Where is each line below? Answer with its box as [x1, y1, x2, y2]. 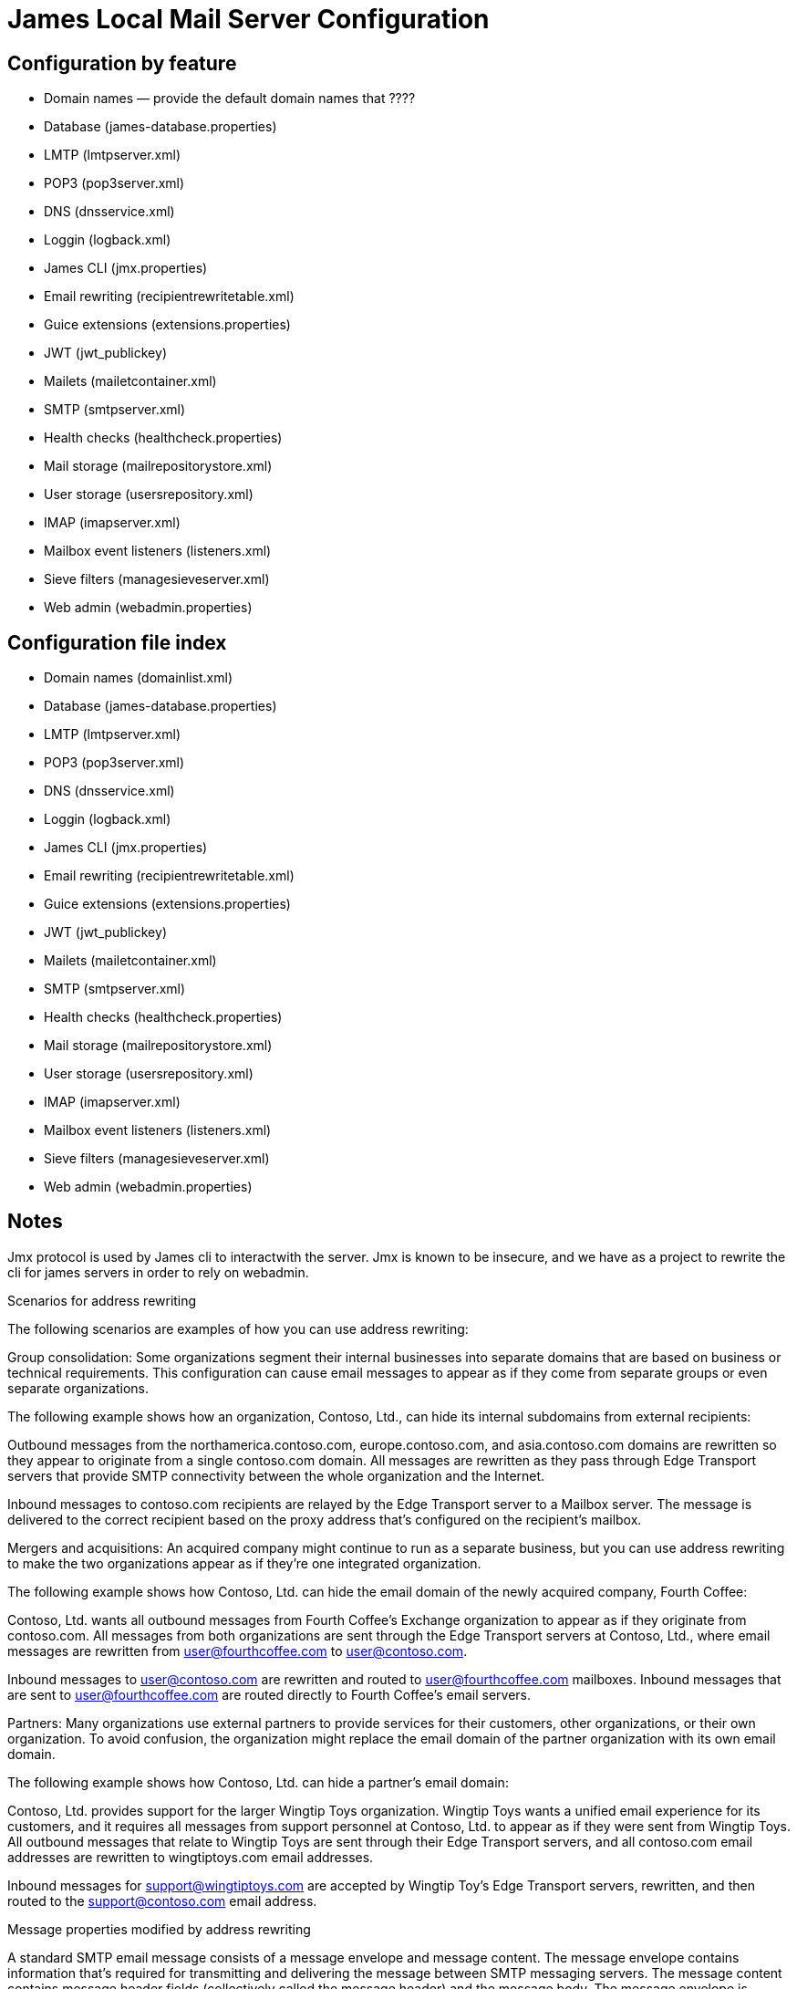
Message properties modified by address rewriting [7, 1921, 311, 1937]
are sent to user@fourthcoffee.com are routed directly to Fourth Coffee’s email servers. [7, 1686, 531, 1703]
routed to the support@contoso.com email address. [7, 1892, 317, 1909]
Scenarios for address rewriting [7, 1292, 197, 1308]
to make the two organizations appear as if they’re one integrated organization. [7, 1555, 481, 1571]
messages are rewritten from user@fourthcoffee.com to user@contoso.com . [7, 1642, 468, 1659]
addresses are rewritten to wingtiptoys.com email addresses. [7, 1848, 374, 1865]
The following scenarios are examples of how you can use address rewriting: [7, 1320, 469, 1337]
